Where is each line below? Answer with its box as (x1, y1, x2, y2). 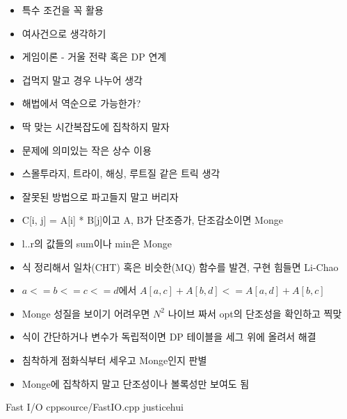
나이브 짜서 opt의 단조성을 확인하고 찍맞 (168, 306, 342, 320)
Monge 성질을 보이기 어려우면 (22, 306, 150, 320)
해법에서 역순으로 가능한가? (22, 96, 141, 110)
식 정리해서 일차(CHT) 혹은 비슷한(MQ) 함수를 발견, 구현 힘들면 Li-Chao (22, 259, 339, 274)
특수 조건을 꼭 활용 (22, 3, 104, 17)
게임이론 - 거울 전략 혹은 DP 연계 (22, 49, 167, 64)
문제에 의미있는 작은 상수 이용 (22, 142, 152, 157)
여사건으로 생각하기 (22, 26, 106, 40)
